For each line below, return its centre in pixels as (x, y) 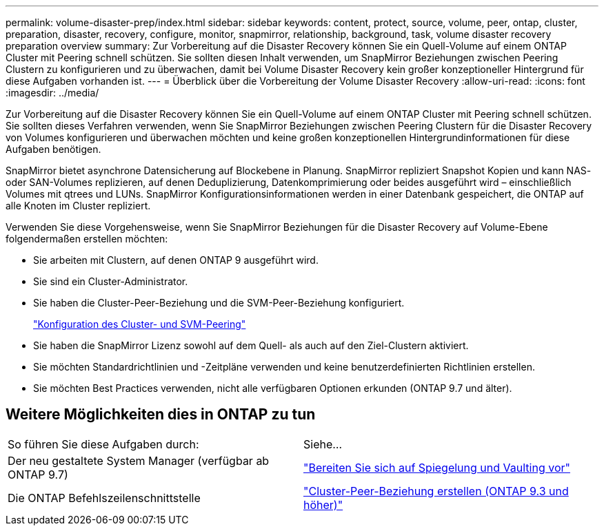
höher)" (323, 504)
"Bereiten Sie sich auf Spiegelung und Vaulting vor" (437, 467)
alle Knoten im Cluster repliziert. (78, 206)
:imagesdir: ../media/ (52, 93)
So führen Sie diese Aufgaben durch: (103, 444)
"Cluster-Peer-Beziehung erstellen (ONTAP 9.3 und (436, 491)
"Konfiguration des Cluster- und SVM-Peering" (140, 324)
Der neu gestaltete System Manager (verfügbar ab (139, 460)
